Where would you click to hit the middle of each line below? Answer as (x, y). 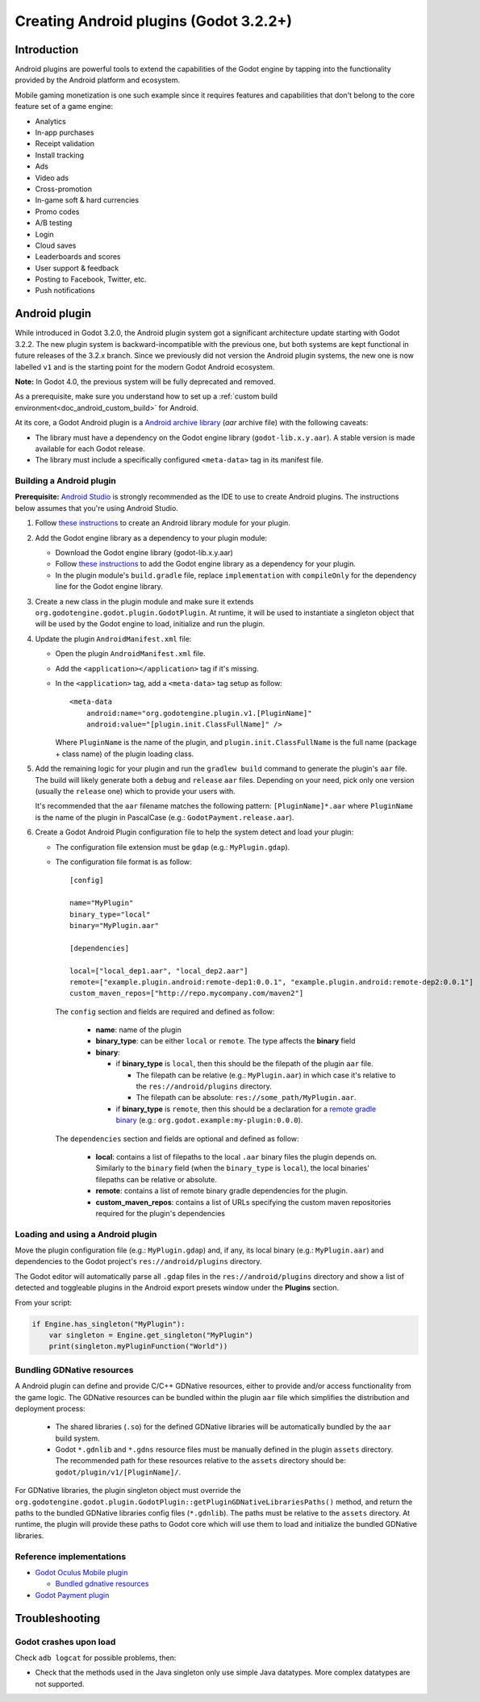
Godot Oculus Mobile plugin (81, 1572)
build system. (77, 1438)
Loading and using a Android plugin (86, 1234)
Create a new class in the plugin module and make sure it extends (144, 601)
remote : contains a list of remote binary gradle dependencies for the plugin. (222, 1191)
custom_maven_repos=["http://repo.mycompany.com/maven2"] (187, 993)
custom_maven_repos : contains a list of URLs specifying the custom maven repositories (243, 1202)
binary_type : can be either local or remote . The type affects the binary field (225, 1041)
